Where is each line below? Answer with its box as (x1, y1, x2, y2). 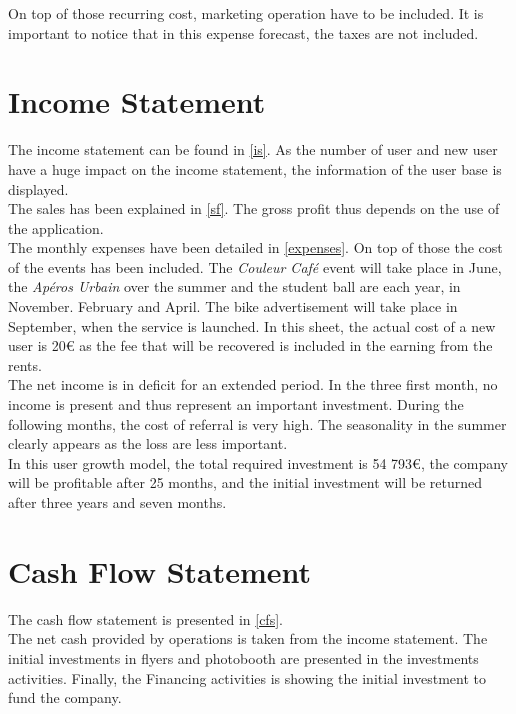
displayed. (8, 178, 69, 199)
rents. (8, 354, 42, 375)
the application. (8, 217, 104, 238)
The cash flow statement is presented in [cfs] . (8, 608, 283, 629)
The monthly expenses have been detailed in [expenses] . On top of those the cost (8, 237, 503, 258)
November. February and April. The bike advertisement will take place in (8, 296, 458, 317)
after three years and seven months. (8, 492, 227, 512)
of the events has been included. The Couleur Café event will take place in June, (8, 256, 502, 277)
